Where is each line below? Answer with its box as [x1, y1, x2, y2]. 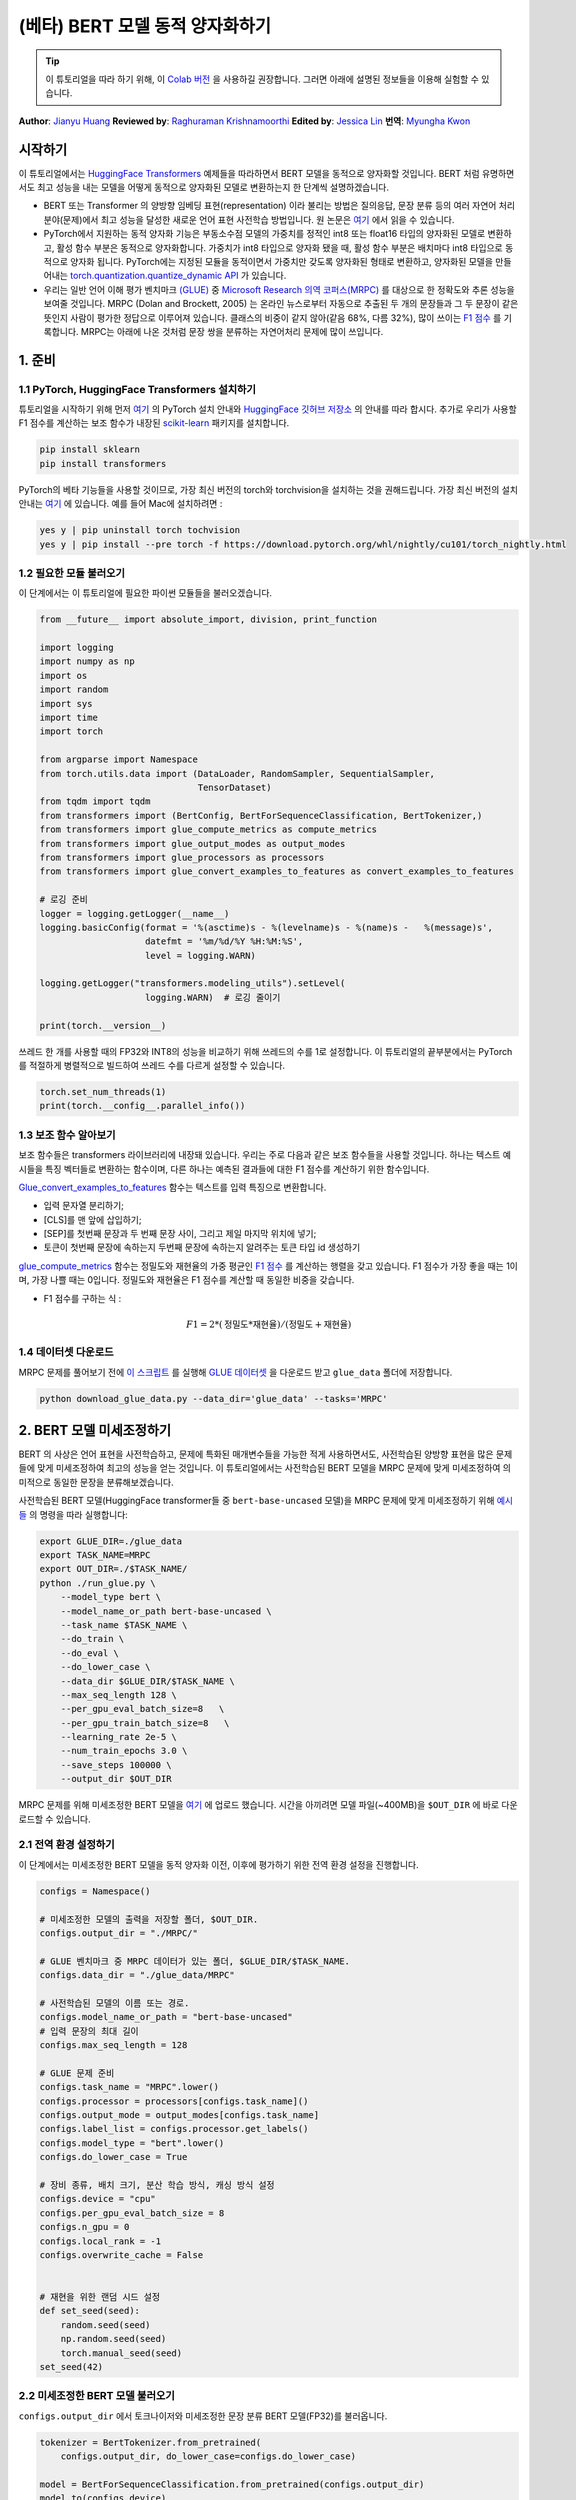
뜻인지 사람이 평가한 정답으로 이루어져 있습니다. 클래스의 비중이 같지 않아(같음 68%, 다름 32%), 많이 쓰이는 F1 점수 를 [43, 311, 502, 324]
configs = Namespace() [39, 1885, 151, 1897]
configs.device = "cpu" [39, 2193, 157, 2205]
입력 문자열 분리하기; [43, 1200, 125, 1212]
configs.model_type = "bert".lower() [39, 2137, 225, 2149]
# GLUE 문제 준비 [39, 2067, 115, 2079]
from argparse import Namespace [39, 754, 199, 765]
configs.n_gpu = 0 [39, 2221, 130, 2233]
